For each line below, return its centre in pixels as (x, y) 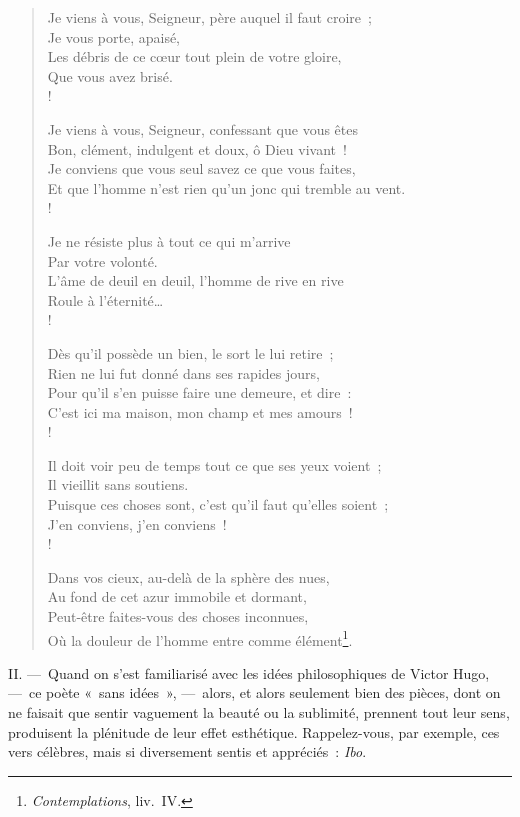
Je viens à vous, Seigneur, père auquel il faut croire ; (209, 17)
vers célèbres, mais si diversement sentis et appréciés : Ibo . (187, 751)
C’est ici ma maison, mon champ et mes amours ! (200, 411)
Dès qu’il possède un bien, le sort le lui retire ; (190, 352)
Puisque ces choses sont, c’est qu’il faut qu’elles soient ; (218, 504)
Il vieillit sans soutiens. (118, 484)
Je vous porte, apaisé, (114, 36)
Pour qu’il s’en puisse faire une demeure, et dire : (199, 392)
